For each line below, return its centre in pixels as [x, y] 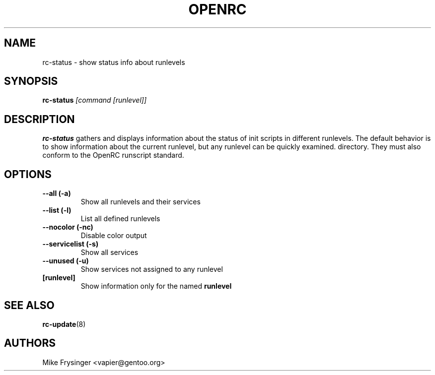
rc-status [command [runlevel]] [94, 100]
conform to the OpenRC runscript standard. [113, 155]
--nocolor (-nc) [68, 227]
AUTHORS [30, 343]
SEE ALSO [29, 305]
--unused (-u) [66, 261]
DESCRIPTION [39, 119]
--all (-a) [57, 193]
